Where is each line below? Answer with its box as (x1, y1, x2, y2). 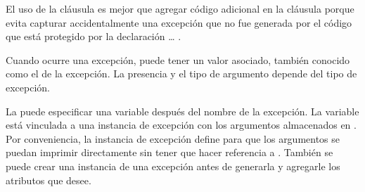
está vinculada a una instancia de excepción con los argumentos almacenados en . (6, 117, 357, 132)
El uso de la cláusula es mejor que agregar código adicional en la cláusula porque (6, 1, 354, 15)
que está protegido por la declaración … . (6, 29, 181, 44)
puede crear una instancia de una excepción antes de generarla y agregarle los (6, 158, 340, 173)
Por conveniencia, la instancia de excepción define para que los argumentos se (6, 131, 340, 146)
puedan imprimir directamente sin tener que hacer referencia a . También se (6, 145, 333, 160)
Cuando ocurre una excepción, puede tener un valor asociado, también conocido (6, 52, 350, 67)
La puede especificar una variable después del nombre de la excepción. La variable (6, 103, 359, 118)
